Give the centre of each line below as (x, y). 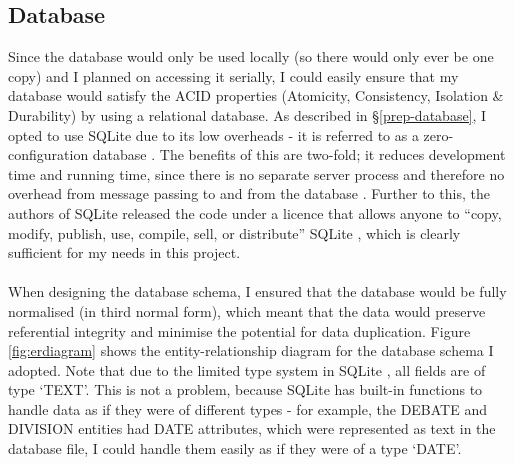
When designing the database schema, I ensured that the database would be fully (257, 291)
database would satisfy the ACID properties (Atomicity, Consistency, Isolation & (256, 95)
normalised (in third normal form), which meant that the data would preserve (247, 310)
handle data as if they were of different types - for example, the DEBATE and (247, 408)
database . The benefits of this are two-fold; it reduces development (299, 154)
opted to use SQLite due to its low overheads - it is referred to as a (213, 134)
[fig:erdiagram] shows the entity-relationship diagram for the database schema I (251, 350)
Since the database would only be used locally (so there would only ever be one (251, 56)
